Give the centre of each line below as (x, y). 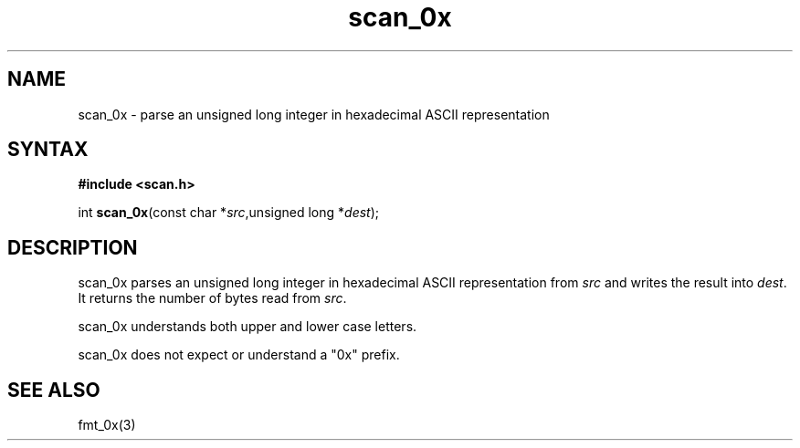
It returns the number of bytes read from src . (212, 298)
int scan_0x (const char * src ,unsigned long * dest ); (229, 213)
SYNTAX (48, 150)
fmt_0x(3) (107, 425)
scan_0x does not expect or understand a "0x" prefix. (239, 355)
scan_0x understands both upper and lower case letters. (247, 327)
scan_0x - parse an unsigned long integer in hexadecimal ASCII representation (314, 114)
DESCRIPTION (73, 247)
